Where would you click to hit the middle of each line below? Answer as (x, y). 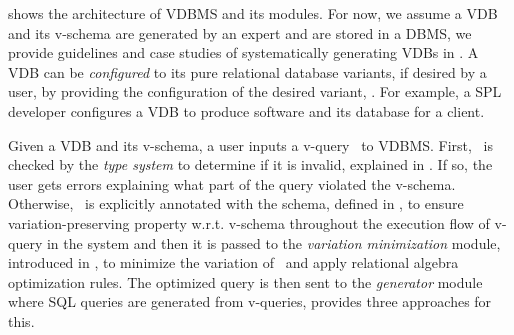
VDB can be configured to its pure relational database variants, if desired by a (247, 71)
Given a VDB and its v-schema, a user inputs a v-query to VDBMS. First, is (251, 144)
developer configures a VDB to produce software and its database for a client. (246, 110)
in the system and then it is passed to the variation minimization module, (273, 242)
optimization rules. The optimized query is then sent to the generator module (245, 281)
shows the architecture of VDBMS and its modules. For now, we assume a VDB (253, 13)
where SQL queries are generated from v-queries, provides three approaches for (250, 301)
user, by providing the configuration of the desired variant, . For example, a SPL (255, 91)
